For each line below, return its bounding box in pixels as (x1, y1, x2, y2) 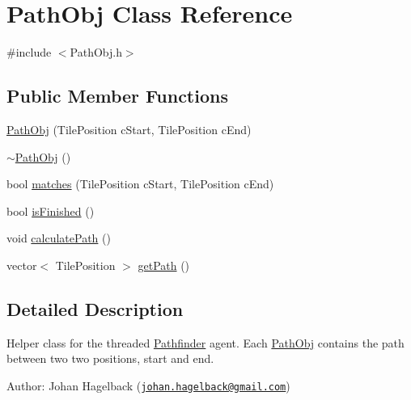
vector (6, 256, 37, 273)
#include (6, 44, 52, 61)
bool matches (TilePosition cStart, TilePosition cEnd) (6, 175, 274, 192)
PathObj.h (70, 44, 122, 61)
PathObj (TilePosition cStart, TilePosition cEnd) (6, 120, 252, 137)
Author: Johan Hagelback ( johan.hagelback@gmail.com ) (6, 377, 290, 394)
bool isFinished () (6, 202, 95, 219)
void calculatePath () (6, 229, 111, 246)
